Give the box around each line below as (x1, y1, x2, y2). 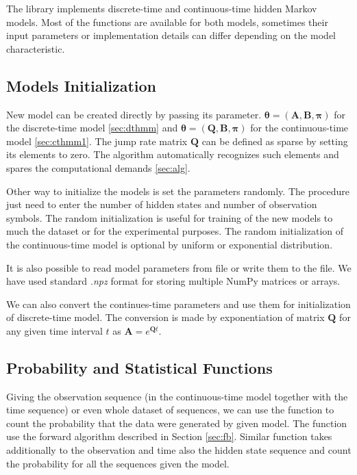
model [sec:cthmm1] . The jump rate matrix (6, 133, 188, 148)
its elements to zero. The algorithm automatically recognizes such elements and (6, 147, 339, 162)
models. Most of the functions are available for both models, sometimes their (6, 14, 328, 29)
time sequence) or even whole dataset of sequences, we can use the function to (6, 402, 334, 417)
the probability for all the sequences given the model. (6, 456, 230, 470)
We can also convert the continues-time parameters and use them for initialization (6, 296, 351, 311)
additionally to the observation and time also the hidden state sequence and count (6, 443, 352, 457)
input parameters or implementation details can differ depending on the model (6, 28, 336, 42)
